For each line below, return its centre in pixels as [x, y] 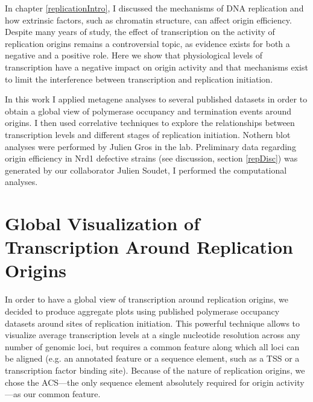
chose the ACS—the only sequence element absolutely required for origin [139, 382]
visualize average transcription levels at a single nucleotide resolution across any [153, 335]
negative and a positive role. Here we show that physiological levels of [134, 55]
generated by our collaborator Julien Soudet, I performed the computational [146, 170]
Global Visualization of [102, 223]
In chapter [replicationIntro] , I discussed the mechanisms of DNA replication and [154, 8]
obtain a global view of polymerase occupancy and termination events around [148, 111]
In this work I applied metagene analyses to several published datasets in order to [156, 99]
